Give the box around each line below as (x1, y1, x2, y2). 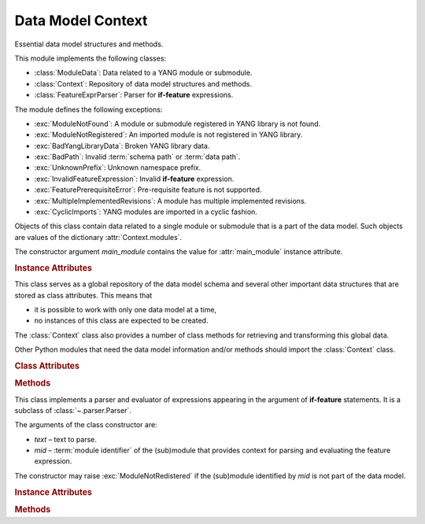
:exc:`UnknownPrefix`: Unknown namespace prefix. (34, 163, 201, 172)
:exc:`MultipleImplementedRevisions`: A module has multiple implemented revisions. (34, 196, 307, 205)
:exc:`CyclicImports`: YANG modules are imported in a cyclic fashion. (34, 207, 257, 216)
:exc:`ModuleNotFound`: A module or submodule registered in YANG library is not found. (34, 119, 321, 128)
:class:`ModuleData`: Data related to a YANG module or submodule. (34, 68, 253, 78)
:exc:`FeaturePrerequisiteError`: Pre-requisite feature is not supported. (34, 185, 262, 194)
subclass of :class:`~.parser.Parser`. (14, 405, 131, 415)
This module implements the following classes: (14, 54, 167, 63)
